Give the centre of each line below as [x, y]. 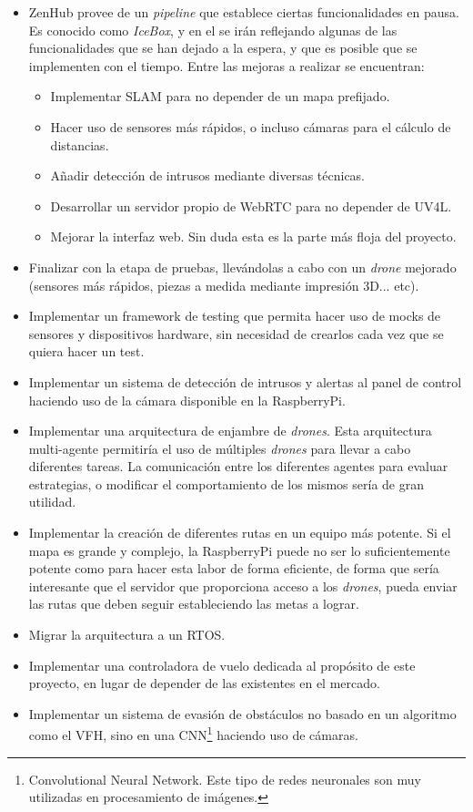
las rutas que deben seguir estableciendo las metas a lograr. [194, 604]
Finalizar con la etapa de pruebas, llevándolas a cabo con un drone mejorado [242, 267]
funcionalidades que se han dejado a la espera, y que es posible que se [223, 48]
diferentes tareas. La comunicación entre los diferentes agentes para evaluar [238, 466]
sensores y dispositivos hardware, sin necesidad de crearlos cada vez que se [236, 333]
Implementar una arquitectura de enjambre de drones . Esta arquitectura [230, 431]
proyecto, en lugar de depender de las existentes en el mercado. [204, 683]
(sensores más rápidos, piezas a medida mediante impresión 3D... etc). [224, 285]
